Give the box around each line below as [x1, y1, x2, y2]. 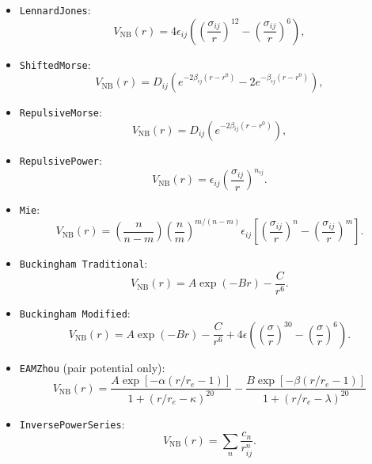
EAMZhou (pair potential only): [19, 359, 165, 375]
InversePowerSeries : [19, 415, 125, 432]
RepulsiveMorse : [19, 104, 102, 120]
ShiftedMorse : [19, 55, 91, 72]
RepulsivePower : [19, 151, 102, 168]
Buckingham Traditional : [19, 255, 148, 272]
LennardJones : [19, 2, 91, 17]
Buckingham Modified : [19, 305, 131, 321]
